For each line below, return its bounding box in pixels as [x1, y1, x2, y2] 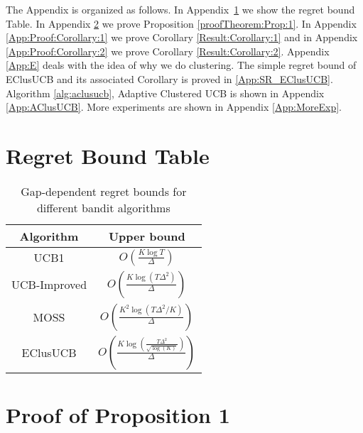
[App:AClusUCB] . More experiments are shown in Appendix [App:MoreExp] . [6, 99, 342, 114]
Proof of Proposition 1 [6, 400, 230, 429]
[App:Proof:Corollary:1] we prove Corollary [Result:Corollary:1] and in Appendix [6, 30, 358, 45]
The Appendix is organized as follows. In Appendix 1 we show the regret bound [6, 2, 355, 16]
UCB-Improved [11, 276, 87, 293]
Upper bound [108, 227, 185, 244]
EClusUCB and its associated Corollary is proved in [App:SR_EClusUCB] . [6, 71, 333, 86]
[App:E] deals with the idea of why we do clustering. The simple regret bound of [6, 57, 357, 72]
